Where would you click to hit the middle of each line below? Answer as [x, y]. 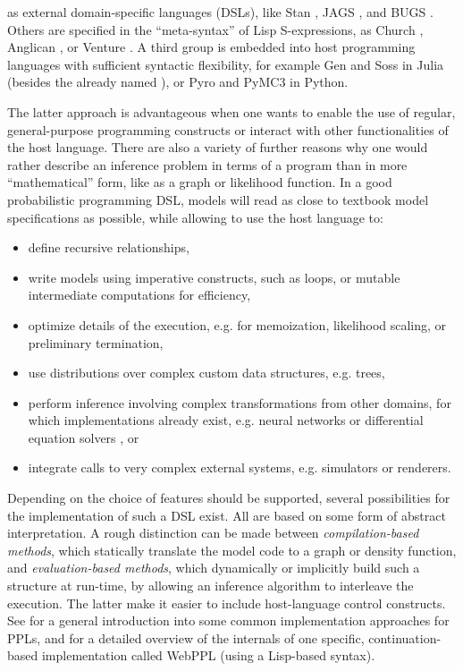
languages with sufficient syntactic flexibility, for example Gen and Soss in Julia [226, 64]
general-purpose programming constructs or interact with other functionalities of [228, 129]
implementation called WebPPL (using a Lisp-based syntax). [208, 655]
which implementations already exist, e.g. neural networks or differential [226, 420]
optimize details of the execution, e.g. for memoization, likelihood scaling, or [237, 324]
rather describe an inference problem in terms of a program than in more [207, 164]
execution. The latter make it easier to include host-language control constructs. [227, 603]
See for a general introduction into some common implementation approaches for [228, 620]
